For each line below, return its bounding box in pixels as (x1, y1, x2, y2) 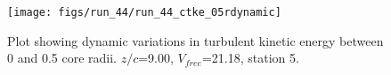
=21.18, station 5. (201, 49, 299, 67)
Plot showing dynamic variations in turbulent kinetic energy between (7, 31, 384, 49)
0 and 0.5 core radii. (7, 49, 117, 67)
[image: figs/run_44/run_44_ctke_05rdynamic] (7, 6, 281, 19)
